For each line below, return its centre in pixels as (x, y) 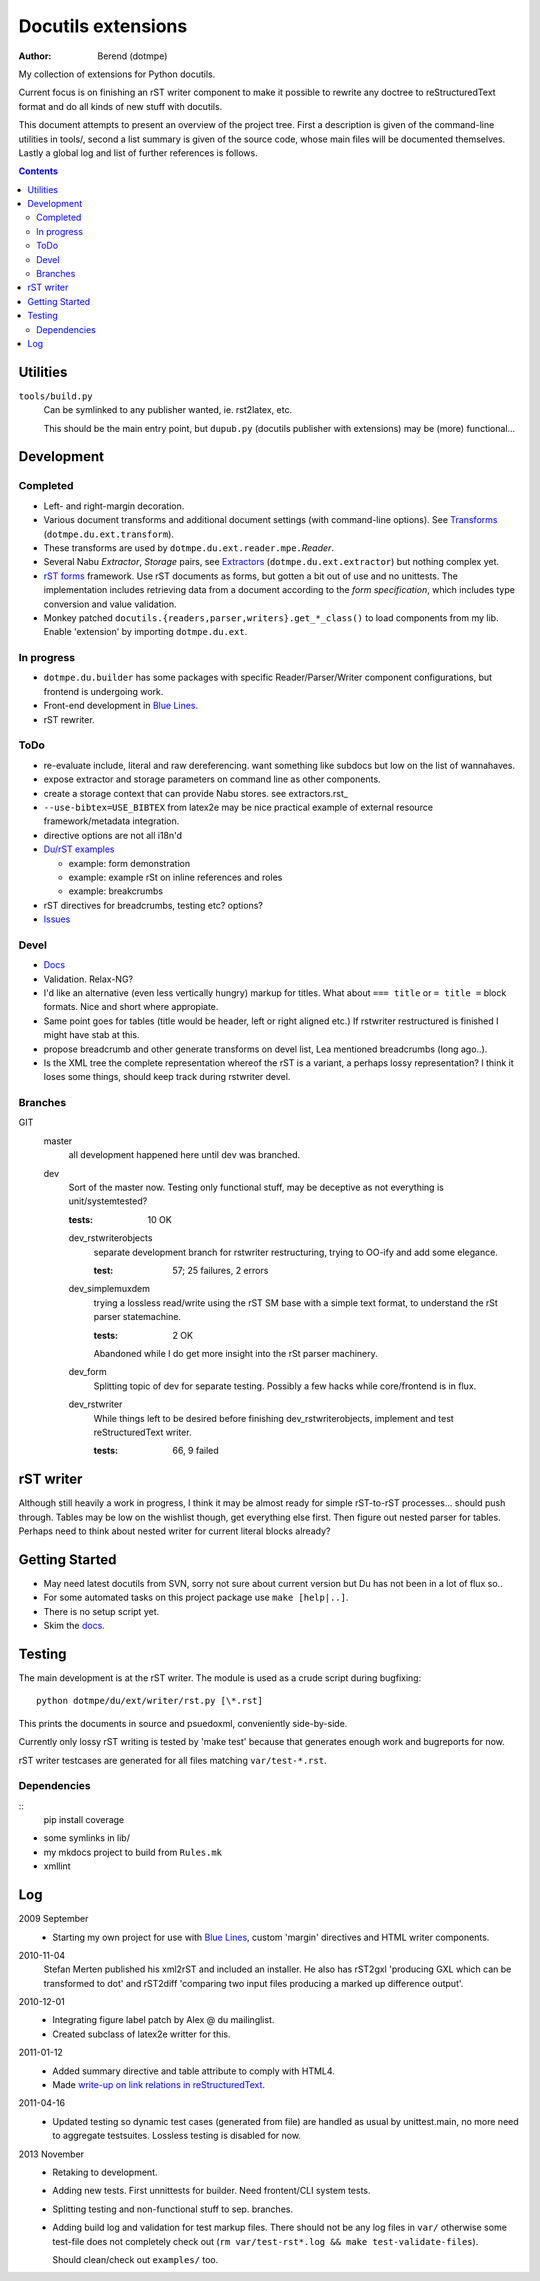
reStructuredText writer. (142, 1432)
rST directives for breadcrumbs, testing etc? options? (153, 905)
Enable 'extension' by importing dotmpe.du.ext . (145, 632)
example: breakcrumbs (116, 891)
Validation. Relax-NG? (88, 979)
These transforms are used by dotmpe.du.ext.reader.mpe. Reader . (189, 547)
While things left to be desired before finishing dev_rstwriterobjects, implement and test (273, 1418)
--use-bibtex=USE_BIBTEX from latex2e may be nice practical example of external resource (238, 807)
